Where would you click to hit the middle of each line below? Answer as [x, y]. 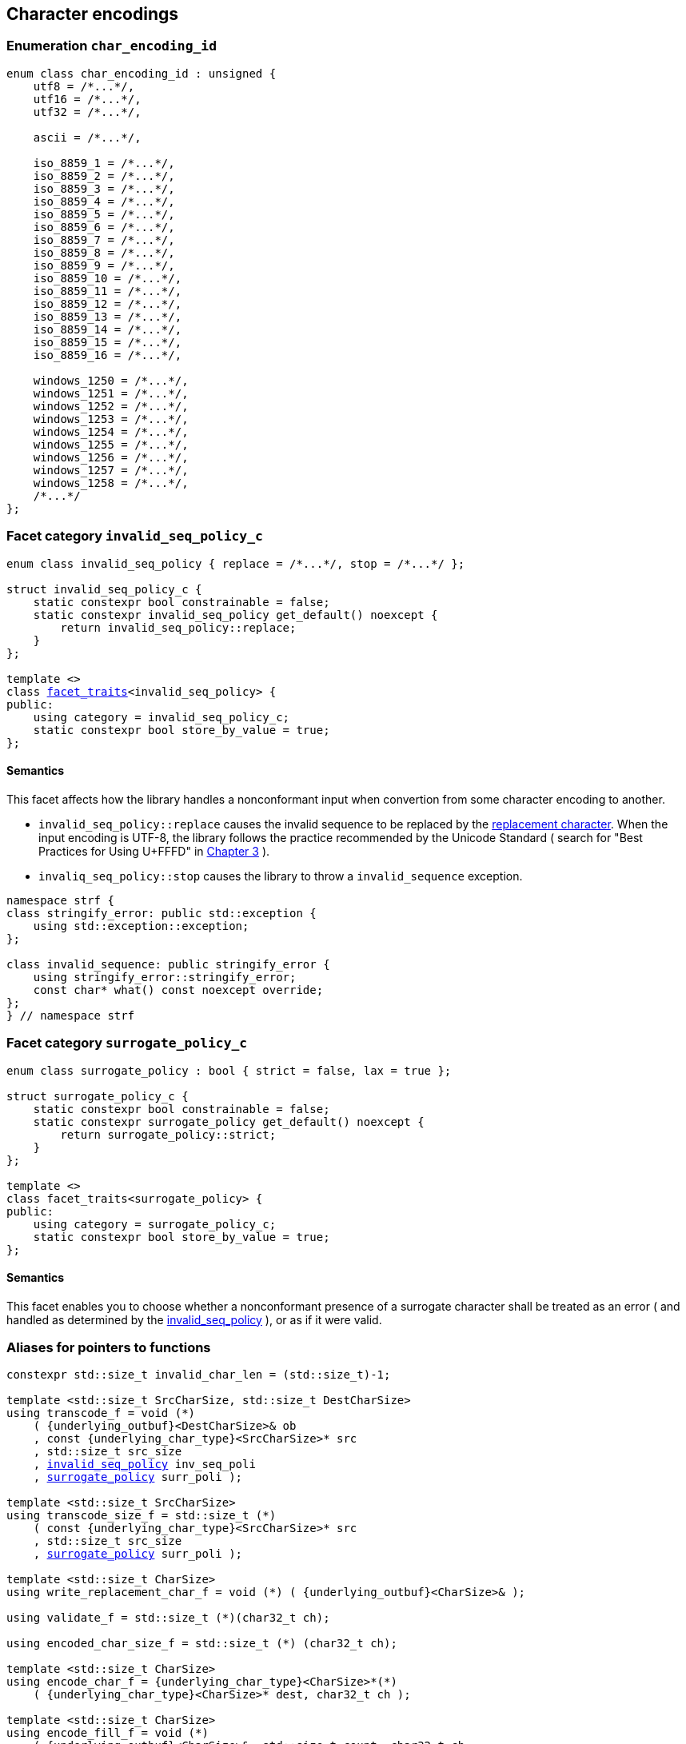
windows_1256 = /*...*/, [111, 457]
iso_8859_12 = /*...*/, [108, 303]
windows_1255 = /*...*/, [111, 444]
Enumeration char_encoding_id [112, 46]
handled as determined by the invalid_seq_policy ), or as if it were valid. [194, 1319]
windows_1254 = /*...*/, [111, 431]
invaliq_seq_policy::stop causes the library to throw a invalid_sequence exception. [281, 876]
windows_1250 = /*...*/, [111, 380]
